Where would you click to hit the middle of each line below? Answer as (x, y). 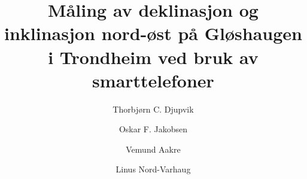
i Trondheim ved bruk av (153, 57)
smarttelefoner (153, 80)
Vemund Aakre (153, 149)
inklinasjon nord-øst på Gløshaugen (153, 33)
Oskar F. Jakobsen (153, 129)
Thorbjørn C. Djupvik (153, 109)
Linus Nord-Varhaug (153, 169)
